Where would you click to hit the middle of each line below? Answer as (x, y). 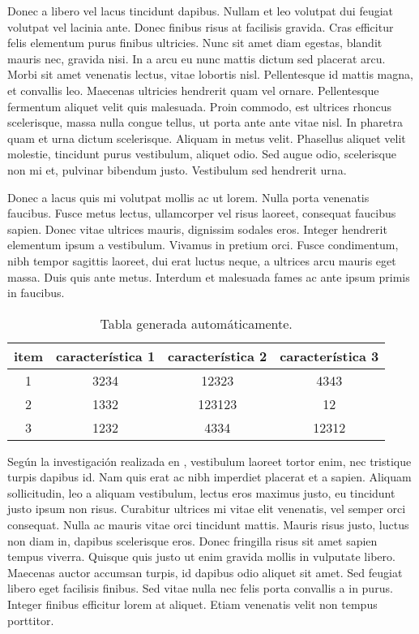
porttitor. (31, 620)
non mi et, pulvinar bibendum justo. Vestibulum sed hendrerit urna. (177, 169)
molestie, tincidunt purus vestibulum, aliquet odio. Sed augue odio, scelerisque (202, 154)
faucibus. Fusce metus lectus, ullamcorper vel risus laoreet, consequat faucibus (202, 213)
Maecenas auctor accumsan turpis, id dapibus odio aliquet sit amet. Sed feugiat (205, 572)
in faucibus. (36, 293)
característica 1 (106, 356)
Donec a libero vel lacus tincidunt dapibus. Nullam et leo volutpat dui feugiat (201, 11)
